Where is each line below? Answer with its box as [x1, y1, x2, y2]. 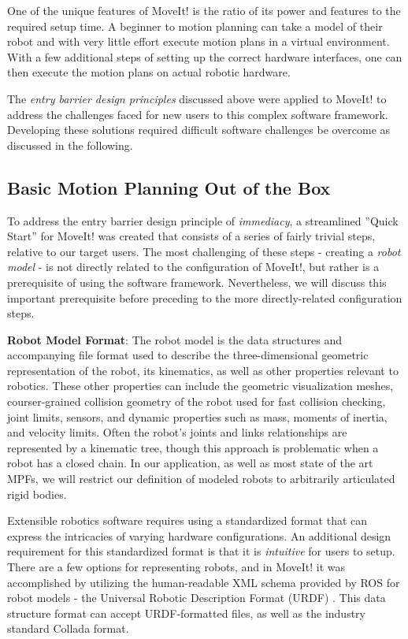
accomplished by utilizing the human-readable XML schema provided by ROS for [7, 574, 400, 590]
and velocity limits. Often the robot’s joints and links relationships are [7, 424, 347, 440]
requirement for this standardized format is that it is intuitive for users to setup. [7, 543, 395, 559]
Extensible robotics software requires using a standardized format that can [7, 512, 368, 529]
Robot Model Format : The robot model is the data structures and [7, 331, 343, 347]
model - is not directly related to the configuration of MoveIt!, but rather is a [7, 258, 380, 275]
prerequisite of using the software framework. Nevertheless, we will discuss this [7, 273, 387, 290]
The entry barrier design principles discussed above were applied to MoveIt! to [7, 90, 387, 106]
